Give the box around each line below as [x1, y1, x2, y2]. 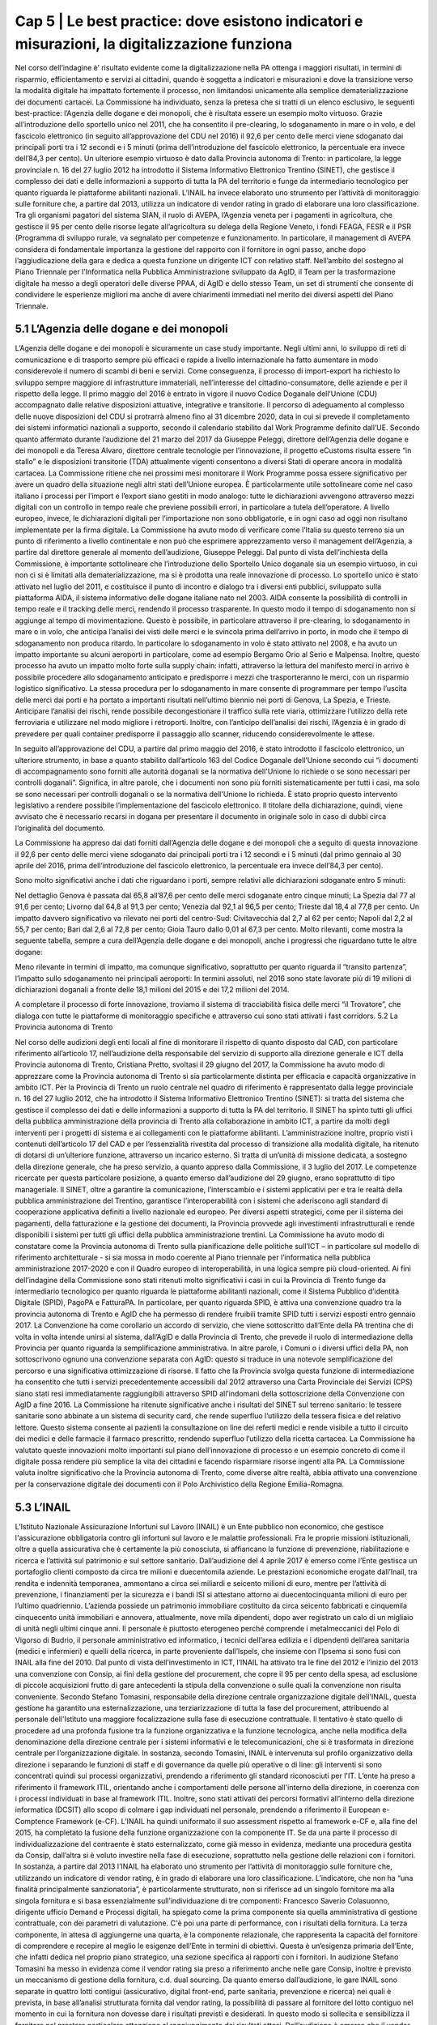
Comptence [15, 1816, 54, 1826]
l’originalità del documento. [15, 823, 105, 833]
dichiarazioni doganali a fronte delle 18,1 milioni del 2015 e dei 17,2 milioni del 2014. [15, 984, 290, 994]
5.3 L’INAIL [15, 1500, 71, 1514]
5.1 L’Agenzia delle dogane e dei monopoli [15, 322, 228, 336]
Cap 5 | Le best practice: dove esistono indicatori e [15, 12, 363, 30]
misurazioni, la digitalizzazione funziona [15, 35, 293, 53]
